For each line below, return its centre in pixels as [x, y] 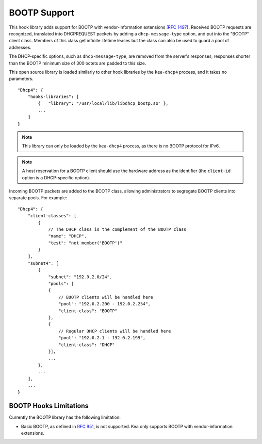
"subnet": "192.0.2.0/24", [80, 277]
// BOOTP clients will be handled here [106, 297]
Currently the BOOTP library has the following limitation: [65, 417]
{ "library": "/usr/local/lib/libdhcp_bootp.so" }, [103, 103]
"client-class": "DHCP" [87, 345]
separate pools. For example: [38, 198]
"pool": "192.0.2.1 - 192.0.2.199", [102, 338]
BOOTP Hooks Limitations [49, 406]
